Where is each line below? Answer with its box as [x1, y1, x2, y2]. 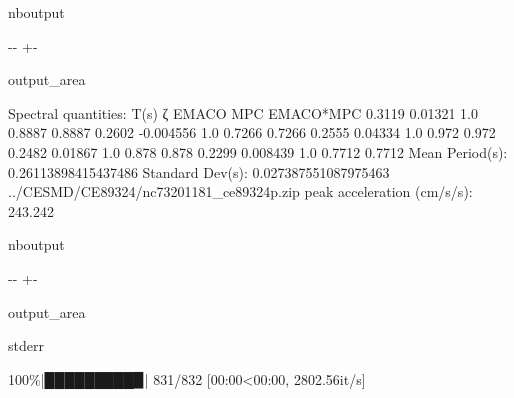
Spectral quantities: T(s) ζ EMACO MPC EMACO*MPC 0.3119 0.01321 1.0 [8, 102, 478, 123]
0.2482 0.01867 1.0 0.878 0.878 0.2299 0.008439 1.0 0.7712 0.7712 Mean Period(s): [8, 141, 508, 162]
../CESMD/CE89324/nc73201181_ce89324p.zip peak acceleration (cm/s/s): [8, 181, 473, 202]
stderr [8, 335, 44, 356]
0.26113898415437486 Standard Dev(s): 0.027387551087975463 [8, 161, 390, 182]
